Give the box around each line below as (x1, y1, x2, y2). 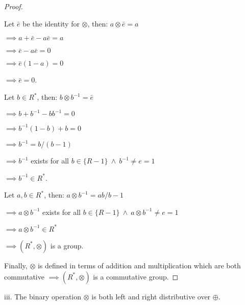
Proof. (4, 1, 23, 11)
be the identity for (22, 18, 80, 29)
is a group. (50, 240, 84, 251)
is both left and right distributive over (91, 291, 211, 301)
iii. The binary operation (4, 291, 82, 301)
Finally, (4, 260, 28, 270)
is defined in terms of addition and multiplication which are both (37, 260, 241, 270)
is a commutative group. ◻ (93, 271, 179, 282)
